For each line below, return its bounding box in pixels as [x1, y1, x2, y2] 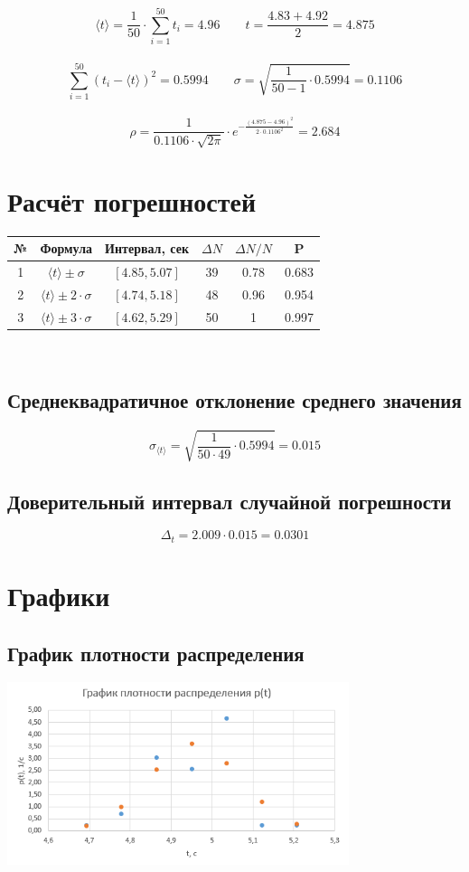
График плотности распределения [7, 639, 305, 667]
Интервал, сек [105, 239, 189, 258]
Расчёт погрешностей [7, 182, 257, 219]
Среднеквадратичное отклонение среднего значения [7, 385, 462, 413]
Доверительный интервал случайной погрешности [7, 487, 452, 515]
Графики [7, 577, 110, 614]
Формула [40, 239, 93, 258]
